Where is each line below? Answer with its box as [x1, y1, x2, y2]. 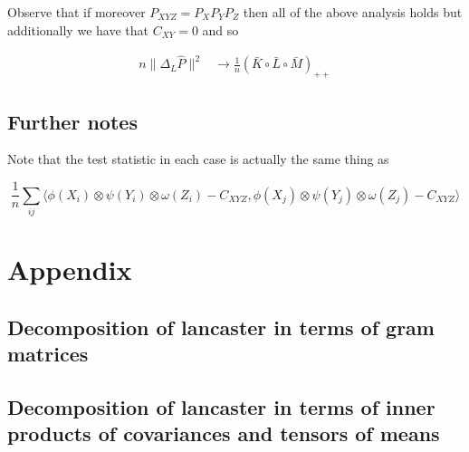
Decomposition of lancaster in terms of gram [7, 313, 435, 341]
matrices [7, 339, 89, 367]
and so [202, 20, 239, 39]
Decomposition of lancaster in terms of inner [7, 392, 435, 420]
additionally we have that [7, 20, 148, 39]
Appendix [7, 251, 132, 288]
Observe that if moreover [7, 3, 146, 21]
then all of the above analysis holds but [243, 3, 463, 21]
